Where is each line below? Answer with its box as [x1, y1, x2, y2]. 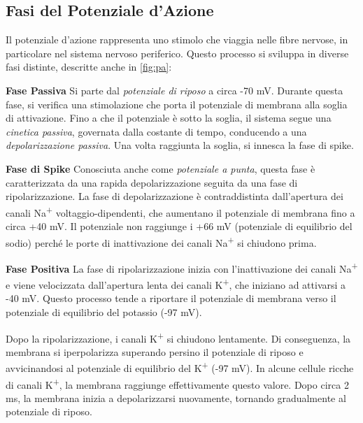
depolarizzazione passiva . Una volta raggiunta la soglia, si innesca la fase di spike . [6, 138, 354, 152]
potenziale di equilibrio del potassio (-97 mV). [6, 304, 202, 319]
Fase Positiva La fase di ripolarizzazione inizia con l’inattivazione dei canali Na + [6, 259, 358, 275]
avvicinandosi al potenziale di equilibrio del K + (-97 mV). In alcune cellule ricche [6, 359, 354, 375]
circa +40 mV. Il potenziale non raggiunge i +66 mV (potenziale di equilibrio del [6, 218, 353, 233]
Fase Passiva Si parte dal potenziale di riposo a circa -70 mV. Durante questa [6, 83, 343, 97]
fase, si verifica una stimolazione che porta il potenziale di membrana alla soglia [6, 96, 348, 111]
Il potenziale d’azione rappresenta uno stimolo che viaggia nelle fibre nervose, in [6, 32, 348, 47]
